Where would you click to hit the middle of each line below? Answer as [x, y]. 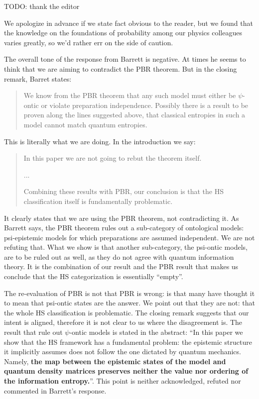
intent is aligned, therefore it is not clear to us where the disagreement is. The [123, 322]
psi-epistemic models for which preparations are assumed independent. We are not [129, 237]
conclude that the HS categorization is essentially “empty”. [94, 276]
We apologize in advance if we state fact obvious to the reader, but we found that [129, 23]
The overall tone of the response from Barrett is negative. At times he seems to [125, 59]
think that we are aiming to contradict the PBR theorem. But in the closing [121, 68]
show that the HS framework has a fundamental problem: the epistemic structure [128, 342]
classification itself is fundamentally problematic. [98, 201]
